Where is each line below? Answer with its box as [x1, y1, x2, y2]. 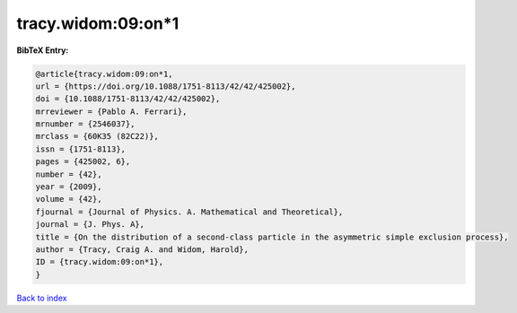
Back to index [16, 292, 67, 303]
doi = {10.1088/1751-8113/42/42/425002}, [35, 94, 221, 104]
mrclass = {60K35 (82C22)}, [35, 131, 159, 142]
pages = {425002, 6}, [35, 157, 131, 167]
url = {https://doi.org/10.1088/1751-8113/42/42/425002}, [35, 81, 296, 91]
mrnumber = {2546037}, [35, 119, 136, 129]
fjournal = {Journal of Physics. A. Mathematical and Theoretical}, [35, 206, 344, 217]
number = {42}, [35, 169, 102, 179]
